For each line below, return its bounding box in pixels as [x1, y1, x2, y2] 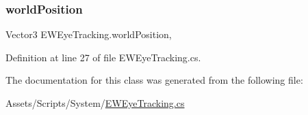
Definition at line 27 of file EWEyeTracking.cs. [5, 50, 201, 64]
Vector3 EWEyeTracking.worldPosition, [5, 27, 172, 42]
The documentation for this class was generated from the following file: [5, 73, 303, 87]
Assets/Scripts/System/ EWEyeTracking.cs [5, 96, 185, 110]
